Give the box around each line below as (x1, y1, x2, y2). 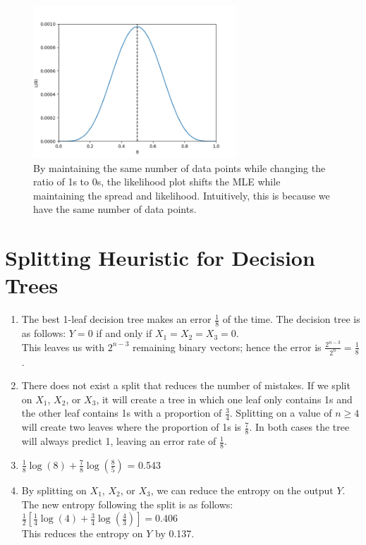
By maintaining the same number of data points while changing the (33, 160, 326, 175)
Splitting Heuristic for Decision (5, 243, 315, 272)
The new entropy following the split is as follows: (21, 496, 233, 511)
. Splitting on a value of (229, 405, 332, 420)
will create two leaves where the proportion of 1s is (21, 420, 241, 434)
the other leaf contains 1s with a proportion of (21, 405, 222, 420)
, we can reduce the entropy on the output (150, 482, 334, 497)
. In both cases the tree (249, 420, 350, 434)
